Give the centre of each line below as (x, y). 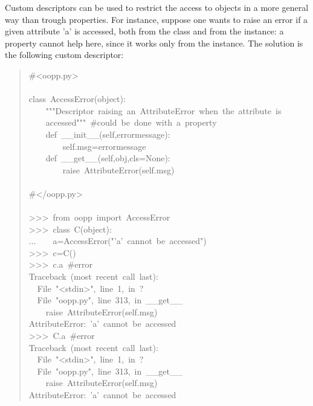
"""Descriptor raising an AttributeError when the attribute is (163, 110)
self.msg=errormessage (104, 146)
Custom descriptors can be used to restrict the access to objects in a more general (157, 7)
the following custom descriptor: (64, 55)
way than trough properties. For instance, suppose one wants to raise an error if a (156, 19)
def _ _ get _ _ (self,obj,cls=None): (108, 158)
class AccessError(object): (77, 99)
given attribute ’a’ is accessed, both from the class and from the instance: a (144, 31)
